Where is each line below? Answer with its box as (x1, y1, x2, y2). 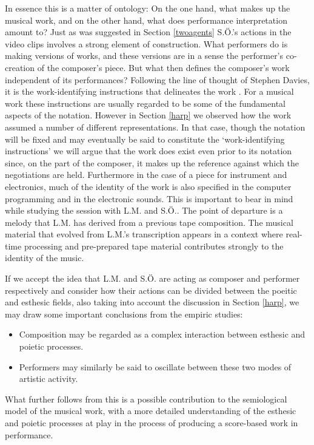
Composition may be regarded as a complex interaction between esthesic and (19, 328, 306, 341)
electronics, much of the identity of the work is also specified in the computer (5, 180, 292, 192)
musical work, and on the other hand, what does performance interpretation (5, 13, 287, 26)
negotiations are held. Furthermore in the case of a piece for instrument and (5, 168, 287, 181)
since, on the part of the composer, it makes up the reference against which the (5, 156, 299, 169)
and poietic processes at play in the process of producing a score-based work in (5, 416, 298, 429)
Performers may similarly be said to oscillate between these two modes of (19, 360, 292, 373)
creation (5, 61, 35, 73)
